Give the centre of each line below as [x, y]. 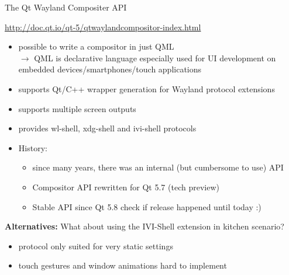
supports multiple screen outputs [77, 108]
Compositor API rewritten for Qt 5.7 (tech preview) [126, 187]
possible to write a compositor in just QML [96, 46]
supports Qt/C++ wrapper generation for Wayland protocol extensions [147, 88]
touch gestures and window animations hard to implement [123, 265]
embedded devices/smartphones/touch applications [110, 69]
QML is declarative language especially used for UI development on [155, 58]
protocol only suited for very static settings [96, 246]
